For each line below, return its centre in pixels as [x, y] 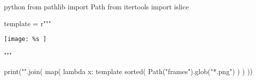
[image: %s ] [25, 39]
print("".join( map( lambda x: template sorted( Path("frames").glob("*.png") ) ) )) [128, 71]
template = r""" [28, 23]
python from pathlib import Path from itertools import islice [97, 6]
